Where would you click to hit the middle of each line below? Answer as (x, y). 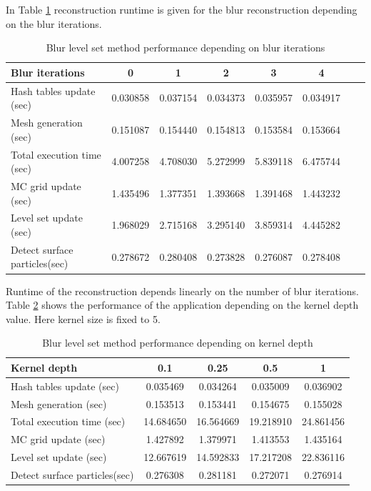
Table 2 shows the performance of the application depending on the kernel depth (182, 305)
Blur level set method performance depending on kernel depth (178, 343)
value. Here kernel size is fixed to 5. (83, 318)
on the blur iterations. (54, 23)
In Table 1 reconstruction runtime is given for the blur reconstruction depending (182, 9)
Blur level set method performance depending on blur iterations (185, 48)
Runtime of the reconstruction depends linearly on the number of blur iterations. (182, 291)
